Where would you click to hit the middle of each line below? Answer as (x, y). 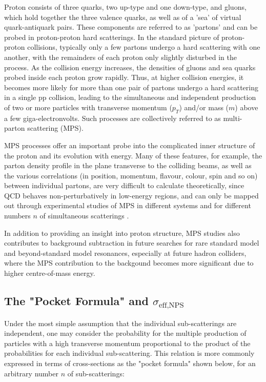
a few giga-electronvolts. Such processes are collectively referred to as (112, 118)
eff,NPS (171, 306)
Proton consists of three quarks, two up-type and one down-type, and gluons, (125, 7)
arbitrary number (31, 373)
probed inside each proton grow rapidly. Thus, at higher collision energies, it (124, 77)
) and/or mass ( (204, 107)
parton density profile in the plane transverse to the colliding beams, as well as (128, 165)
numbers (17, 216)
